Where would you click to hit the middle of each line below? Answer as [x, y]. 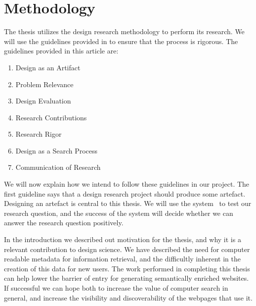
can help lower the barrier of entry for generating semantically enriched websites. [127, 278]
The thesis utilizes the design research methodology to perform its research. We [124, 31]
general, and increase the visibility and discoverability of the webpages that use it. [128, 297]
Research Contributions [51, 117]
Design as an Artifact [48, 67]
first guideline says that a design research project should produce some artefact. [125, 193]
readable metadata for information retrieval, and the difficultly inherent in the [123, 259]
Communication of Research [58, 167]
